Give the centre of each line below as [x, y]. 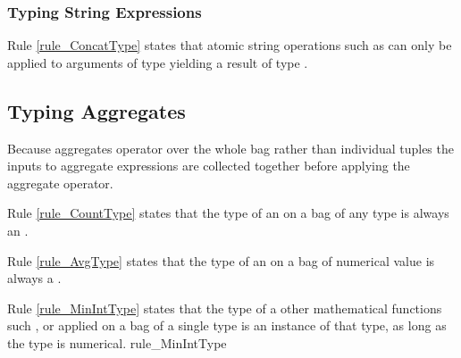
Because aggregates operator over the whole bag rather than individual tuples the [230, 148]
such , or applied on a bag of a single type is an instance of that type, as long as [227, 325]
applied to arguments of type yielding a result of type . [158, 62]
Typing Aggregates [96, 110]
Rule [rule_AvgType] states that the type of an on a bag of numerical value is [221, 260]
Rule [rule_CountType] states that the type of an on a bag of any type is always [228, 213]
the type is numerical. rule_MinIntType [117, 342]
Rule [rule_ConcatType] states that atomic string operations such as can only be [230, 45]
